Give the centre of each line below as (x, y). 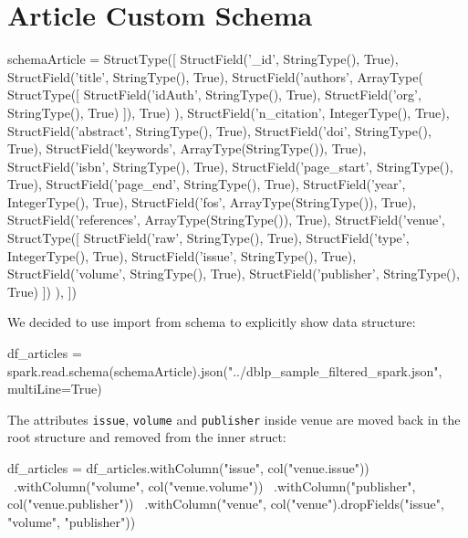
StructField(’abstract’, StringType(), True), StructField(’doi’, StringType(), (219, 130)
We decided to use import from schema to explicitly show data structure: (212, 322)
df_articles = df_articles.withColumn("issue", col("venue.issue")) (188, 468)
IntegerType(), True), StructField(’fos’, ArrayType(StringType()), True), (212, 201)
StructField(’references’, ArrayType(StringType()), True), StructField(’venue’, (226, 220)
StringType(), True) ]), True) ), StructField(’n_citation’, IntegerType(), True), (229, 112)
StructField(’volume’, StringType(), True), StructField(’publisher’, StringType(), (234, 274)
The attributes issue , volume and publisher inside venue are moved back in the (234, 419)
